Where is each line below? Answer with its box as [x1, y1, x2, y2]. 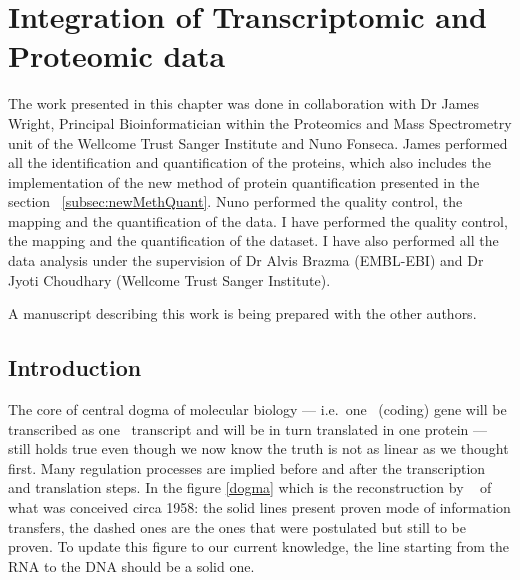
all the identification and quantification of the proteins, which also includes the [8, 152, 491, 173]
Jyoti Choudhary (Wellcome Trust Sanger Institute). [8, 269, 331, 290]
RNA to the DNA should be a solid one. [8, 555, 255, 576]
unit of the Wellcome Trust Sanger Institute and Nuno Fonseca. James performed [8, 132, 508, 153]
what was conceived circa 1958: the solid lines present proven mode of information [8, 497, 511, 518]
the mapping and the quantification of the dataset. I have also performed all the [8, 230, 499, 251]
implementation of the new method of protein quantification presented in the [8, 171, 480, 192]
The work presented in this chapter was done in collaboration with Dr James [8, 93, 480, 114]
